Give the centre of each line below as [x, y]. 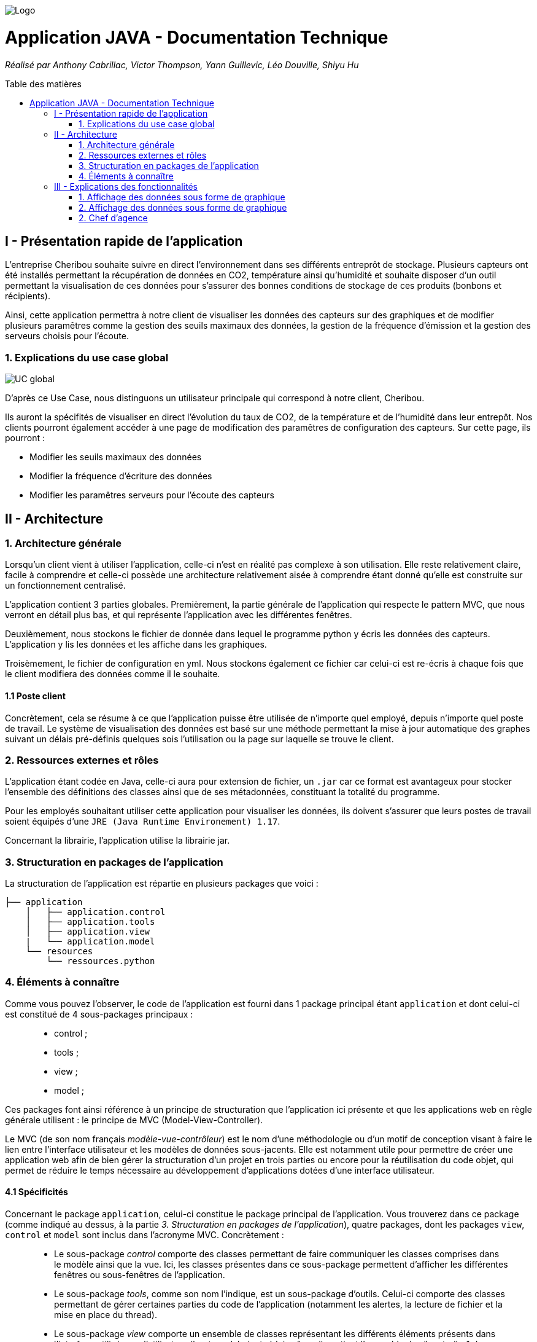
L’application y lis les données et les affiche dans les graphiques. [136, 645]
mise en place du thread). [106, 1315]
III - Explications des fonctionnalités [126, 186]
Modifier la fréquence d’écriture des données [121, 476]
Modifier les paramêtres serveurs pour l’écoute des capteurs [152, 495]
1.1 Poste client [35, 696]
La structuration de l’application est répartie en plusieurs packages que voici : [162, 884]
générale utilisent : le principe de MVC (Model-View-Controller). [134, 1120]
